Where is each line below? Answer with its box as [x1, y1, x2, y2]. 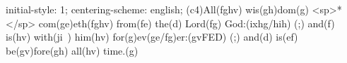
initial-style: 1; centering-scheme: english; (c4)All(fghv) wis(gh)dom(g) [6, 2, 309, 16]
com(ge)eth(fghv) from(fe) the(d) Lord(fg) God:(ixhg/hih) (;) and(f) [38, 15, 335, 30]
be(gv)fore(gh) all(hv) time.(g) [6, 43, 139, 57]
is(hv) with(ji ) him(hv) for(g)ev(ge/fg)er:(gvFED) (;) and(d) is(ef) [6, 29, 298, 44]
